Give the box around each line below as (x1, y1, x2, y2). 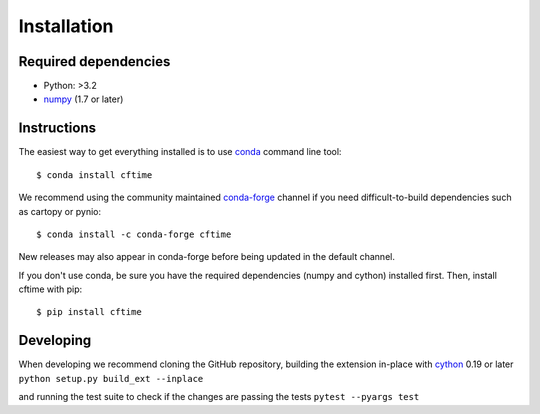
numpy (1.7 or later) (43, 93, 124, 105)
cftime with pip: (18, 283, 83, 295)
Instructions (18, 120, 97, 137)
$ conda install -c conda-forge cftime (36, 228, 232, 240)
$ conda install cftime (36, 169, 153, 180)
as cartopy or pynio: (18, 205, 102, 217)
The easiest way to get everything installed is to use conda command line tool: (18, 146, 342, 158)
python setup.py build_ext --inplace (18, 373, 204, 384)
